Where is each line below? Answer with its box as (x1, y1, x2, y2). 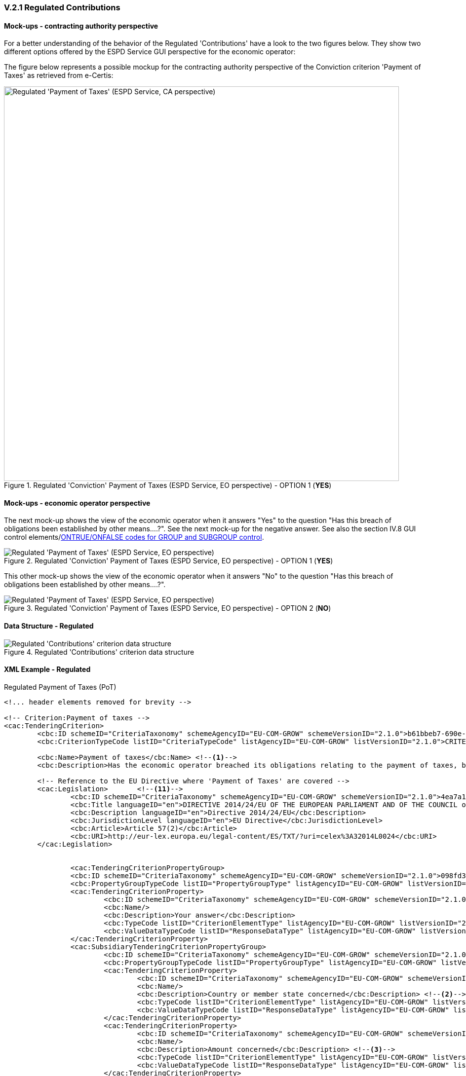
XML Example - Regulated (4, 665, 91, 674)
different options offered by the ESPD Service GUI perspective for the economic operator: (4, 47, 296, 56)
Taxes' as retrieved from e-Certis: (4, 71, 114, 80)
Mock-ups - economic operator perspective (4, 498, 151, 507)
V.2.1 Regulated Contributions (4, 2, 120, 12)
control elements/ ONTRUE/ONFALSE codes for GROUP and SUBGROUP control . (4, 533, 264, 542)
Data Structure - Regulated (4, 622, 94, 631)
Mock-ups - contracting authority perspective (4, 21, 158, 30)
